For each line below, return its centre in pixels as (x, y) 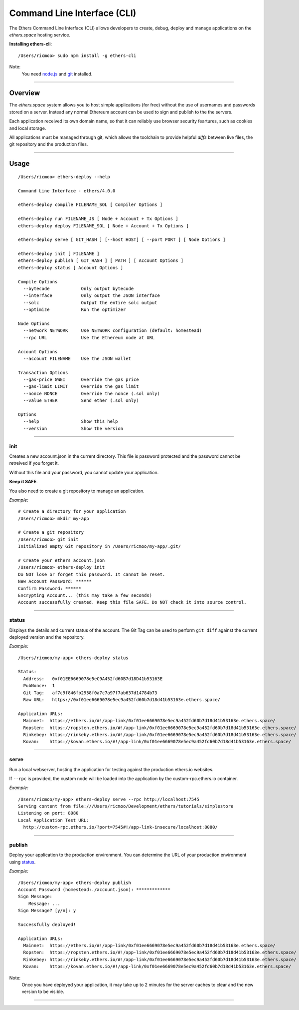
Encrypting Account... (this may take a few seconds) (85, 595)
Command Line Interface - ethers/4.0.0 (67, 191)
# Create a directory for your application (72, 511)
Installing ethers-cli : (31, 44)
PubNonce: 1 (39, 686)
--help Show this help (71, 422)
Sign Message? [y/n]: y (47, 911)
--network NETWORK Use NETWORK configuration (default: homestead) (113, 331)
